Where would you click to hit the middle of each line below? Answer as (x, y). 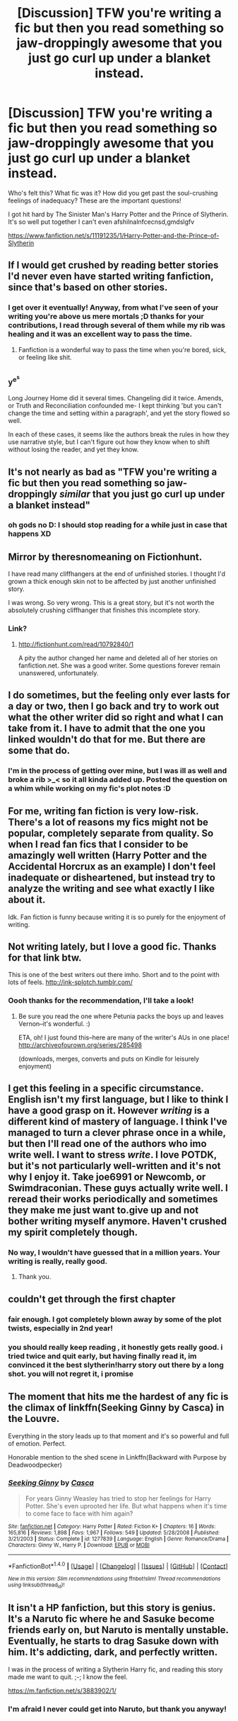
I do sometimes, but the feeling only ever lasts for (119, 695)
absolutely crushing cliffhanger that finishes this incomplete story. (104, 610)
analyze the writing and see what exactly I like (111, 889)
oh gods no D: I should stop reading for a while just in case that (118, 525)
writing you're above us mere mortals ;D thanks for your (106, 317)
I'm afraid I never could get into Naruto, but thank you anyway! (117, 1709)
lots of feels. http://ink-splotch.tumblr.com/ (70, 982)
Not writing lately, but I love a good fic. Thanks (112, 947)
